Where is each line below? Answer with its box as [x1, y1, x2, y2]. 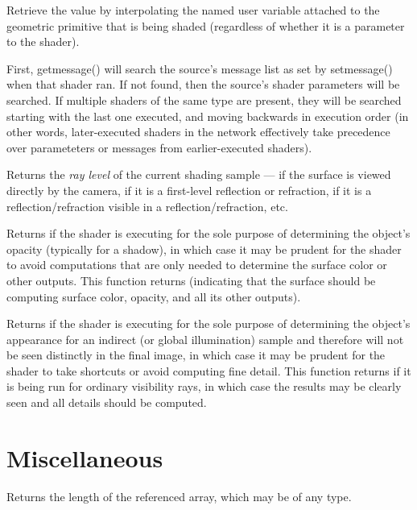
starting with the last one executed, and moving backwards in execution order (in [6, 107, 409, 124]
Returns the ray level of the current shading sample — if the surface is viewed [6, 166, 391, 183]
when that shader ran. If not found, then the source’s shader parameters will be [6, 76, 400, 93]
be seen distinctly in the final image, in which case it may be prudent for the [6, 346, 386, 363]
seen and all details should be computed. [6, 394, 207, 411]
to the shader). [6, 33, 80, 50]
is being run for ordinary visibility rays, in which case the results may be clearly [6, 378, 402, 395]
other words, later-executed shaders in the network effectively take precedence [6, 123, 390, 140]
